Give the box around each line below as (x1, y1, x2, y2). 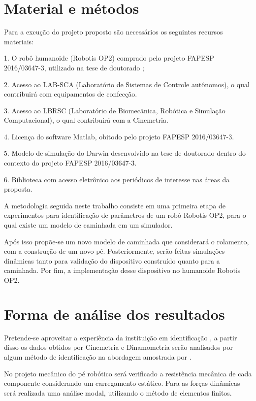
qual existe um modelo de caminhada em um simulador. (4, 220, 173, 230)
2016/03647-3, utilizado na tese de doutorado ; (4, 62, 144, 72)
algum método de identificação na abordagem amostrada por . (4, 351, 192, 362)
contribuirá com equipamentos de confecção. (4, 89, 137, 99)
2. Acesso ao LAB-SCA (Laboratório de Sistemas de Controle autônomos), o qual (4, 79, 250, 89)
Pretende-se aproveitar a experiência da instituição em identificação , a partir (4, 332, 237, 342)
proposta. (4, 184, 32, 194)
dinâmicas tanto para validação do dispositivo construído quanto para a (4, 255, 220, 266)
